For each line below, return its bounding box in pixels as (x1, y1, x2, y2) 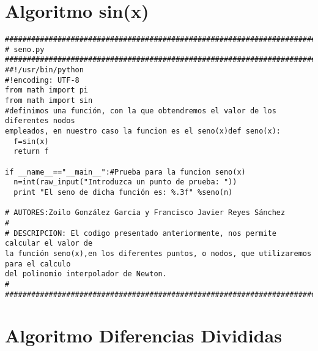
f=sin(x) (13, 137, 49, 146)
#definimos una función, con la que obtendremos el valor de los (5, 106, 276, 115)
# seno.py (5, 45, 45, 54)
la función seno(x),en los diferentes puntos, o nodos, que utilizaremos (5, 249, 312, 258)
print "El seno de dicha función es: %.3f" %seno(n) (13, 187, 233, 197)
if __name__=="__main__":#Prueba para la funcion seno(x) (5, 167, 246, 176)
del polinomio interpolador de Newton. (5, 270, 167, 279)
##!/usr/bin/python (5, 66, 84, 75)
